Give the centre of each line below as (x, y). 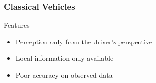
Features (17, 25)
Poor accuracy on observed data (64, 75)
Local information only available (64, 58)
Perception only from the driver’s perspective (84, 41)
